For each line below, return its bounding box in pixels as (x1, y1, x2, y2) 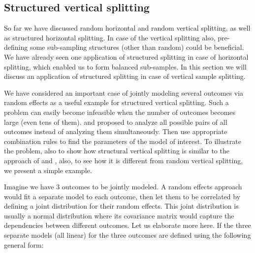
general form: (4, 239, 44, 250)
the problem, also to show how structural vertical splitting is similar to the (4, 145, 229, 156)
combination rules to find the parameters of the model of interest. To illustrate (4, 136, 241, 146)
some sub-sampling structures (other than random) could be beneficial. (30, 42, 244, 52)
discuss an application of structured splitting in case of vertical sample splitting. (4, 71, 246, 81)
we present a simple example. (4, 165, 92, 175)
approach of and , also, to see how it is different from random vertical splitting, (4, 155, 243, 165)
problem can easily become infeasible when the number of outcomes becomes (4, 107, 236, 117)
